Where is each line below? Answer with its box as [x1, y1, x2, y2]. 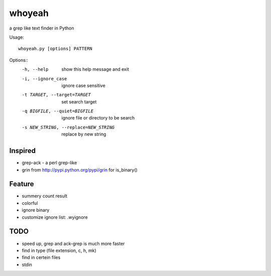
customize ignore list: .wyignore [22, 214, 88, 220]
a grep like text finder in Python [9, 25, 74, 31]
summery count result [22, 193, 68, 199]
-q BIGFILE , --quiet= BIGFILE [22, 108, 94, 114]
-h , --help [22, 67, 49, 72]
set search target [61, 98, 97, 105]
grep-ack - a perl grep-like [22, 160, 77, 166]
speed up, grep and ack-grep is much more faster [22, 240, 125, 246]
